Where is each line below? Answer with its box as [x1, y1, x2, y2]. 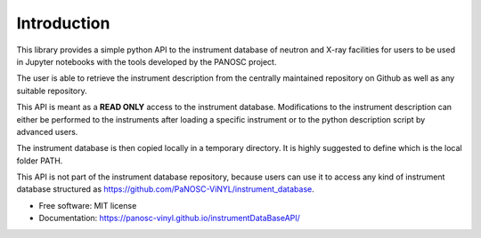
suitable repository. [16, 85, 88, 96]
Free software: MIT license [38, 200, 137, 210]
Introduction [16, 13, 110, 33]
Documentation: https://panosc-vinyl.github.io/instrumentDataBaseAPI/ [38, 213, 300, 224]
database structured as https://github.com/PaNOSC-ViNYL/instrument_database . [16, 184, 315, 194]
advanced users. [16, 126, 78, 137]
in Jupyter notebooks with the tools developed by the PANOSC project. [16, 56, 277, 67]
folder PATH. [16, 155, 63, 166]
